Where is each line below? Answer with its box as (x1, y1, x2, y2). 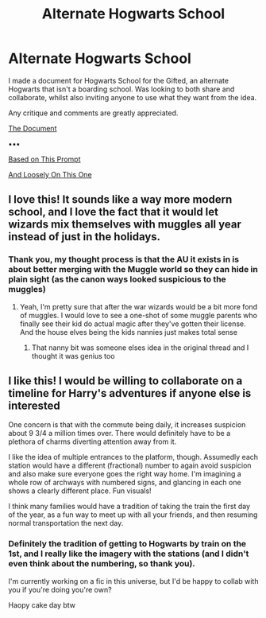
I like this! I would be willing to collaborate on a (8, 375, 243, 388)
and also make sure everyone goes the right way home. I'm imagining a (8, 469, 242, 479)
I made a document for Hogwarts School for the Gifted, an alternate (8, 76, 229, 85)
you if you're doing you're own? (8, 585, 113, 594)
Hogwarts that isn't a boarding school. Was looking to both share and (8, 84, 235, 94)
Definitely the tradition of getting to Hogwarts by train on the (8, 538, 247, 550)
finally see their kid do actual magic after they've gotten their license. (19, 319, 246, 328)
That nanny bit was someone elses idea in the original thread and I (31, 343, 249, 352)
